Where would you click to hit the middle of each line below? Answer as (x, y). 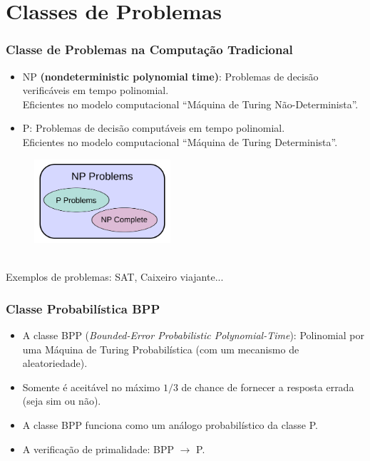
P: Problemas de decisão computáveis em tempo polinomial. (154, 128)
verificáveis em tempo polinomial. (96, 90)
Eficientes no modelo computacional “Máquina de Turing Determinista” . (180, 141)
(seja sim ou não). (62, 401)
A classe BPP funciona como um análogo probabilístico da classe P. (170, 424)
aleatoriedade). (55, 363)
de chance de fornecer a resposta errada (268, 387)
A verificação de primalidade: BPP (98, 449)
